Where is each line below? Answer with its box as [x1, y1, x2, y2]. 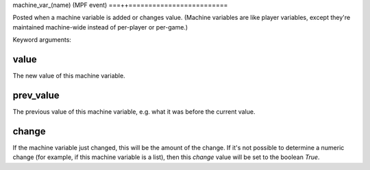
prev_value [12, 89, 60, 101]
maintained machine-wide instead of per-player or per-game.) [12, 23, 188, 31]
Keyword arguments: [12, 36, 72, 44]
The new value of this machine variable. [12, 72, 126, 80]
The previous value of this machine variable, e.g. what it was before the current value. [12, 107, 256, 116]
